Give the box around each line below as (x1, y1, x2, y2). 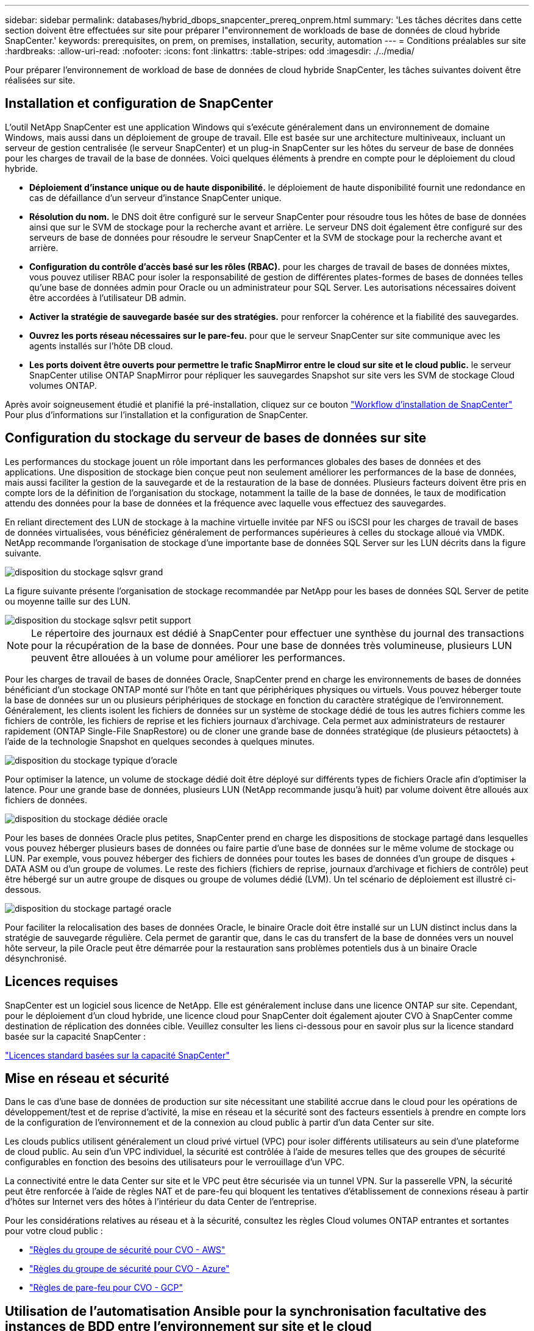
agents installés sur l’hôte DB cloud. (29, 340, 173, 351)
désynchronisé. (5, 953, 67, 964)
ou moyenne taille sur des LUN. (5, 595, 131, 606)
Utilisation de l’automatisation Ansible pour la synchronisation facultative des (5, 1303, 486, 1319)
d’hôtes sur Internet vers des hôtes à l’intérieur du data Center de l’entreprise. (5, 1196, 317, 1207)
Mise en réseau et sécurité (5, 1070, 169, 1086)
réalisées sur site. (5, 75, 76, 85)
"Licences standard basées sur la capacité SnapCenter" (5, 1049, 230, 1060)
